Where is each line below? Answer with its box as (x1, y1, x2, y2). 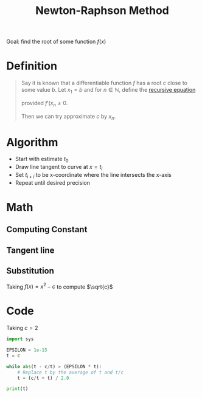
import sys (6, 336, 34, 342)
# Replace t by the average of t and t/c (17, 369, 124, 376)
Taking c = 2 (6, 324, 38, 332)
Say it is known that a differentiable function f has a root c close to (21, 80, 187, 87)
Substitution (6, 266, 55, 276)
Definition (6, 59, 58, 73)
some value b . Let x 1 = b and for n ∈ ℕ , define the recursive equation (21, 86, 196, 95)
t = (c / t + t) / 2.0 (17, 375, 69, 381)
